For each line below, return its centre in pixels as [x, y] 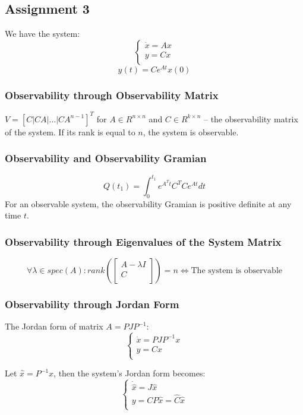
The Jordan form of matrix [54, 326]
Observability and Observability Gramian [106, 158]
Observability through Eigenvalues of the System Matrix [143, 241]
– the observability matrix [251, 118]
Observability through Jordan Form [92, 304]
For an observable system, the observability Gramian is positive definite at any [148, 203]
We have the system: [42, 34]
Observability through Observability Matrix [112, 95]
